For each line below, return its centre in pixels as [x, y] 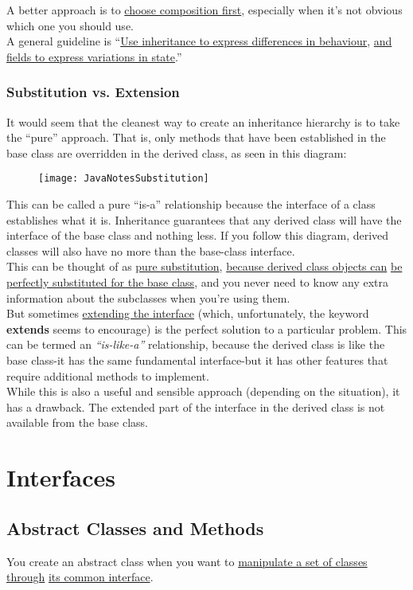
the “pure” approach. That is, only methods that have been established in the [196, 137]
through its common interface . [80, 577]
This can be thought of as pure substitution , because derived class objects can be [205, 266]
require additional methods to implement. [108, 375]
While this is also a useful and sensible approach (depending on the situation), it [203, 391]
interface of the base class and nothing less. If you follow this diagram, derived [198, 235]
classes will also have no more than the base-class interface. [151, 250]
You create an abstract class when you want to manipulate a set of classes [187, 561]
